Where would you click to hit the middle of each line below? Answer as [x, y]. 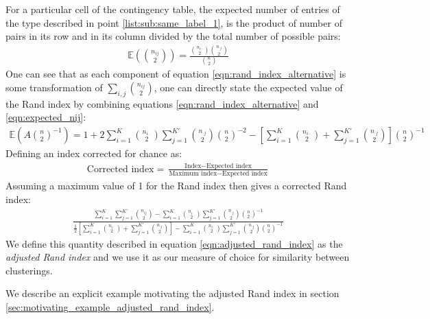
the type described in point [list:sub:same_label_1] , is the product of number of [174, 22]
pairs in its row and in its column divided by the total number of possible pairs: [173, 36]
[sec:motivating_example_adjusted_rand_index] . [110, 307]
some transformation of [54, 87]
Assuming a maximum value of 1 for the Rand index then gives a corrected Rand [176, 186]
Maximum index [193, 174]
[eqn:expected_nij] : [46, 117]
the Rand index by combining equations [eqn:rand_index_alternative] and [162, 103]
